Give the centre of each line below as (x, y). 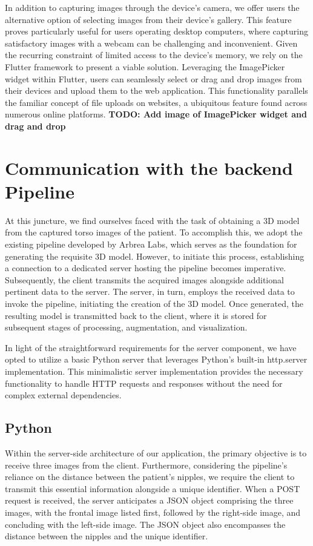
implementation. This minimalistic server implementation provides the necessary (154, 371)
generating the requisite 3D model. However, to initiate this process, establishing (155, 256)
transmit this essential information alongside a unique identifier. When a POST (153, 488)
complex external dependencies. (63, 395)
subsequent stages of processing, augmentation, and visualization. (126, 327)
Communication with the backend (149, 167)
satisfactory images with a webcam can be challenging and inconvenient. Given (151, 43)
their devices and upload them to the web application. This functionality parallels (156, 90)
